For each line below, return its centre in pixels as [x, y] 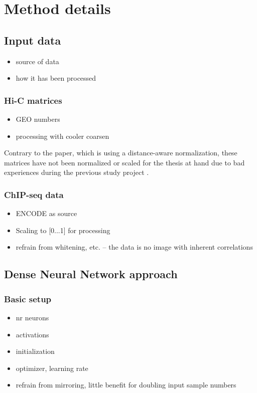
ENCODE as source [46, 213]
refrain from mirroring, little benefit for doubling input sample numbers [126, 385]
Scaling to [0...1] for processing [63, 230]
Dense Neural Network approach [91, 274]
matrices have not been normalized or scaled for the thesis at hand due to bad [124, 162]
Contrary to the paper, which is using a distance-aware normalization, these [121, 153]
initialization [35, 351]
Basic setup [28, 299]
